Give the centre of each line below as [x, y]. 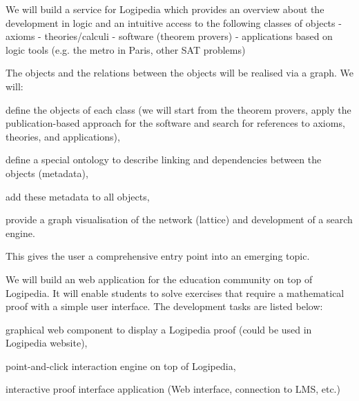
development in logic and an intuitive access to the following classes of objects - [174, 22]
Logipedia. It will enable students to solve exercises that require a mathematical [175, 292]
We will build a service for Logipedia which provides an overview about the [165, 9]
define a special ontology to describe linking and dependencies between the [164, 160]
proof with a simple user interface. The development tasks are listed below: [164, 306]
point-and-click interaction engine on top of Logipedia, [121, 366]
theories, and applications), [63, 136]
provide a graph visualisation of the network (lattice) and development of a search [179, 219]
